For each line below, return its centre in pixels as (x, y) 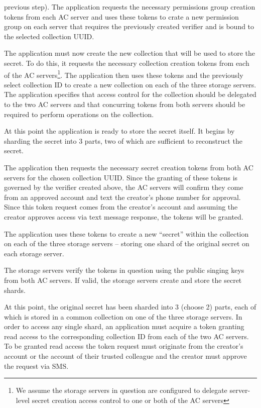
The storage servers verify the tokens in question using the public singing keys (124, 270)
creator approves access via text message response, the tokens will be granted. (124, 216)
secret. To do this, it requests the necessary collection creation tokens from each (127, 63)
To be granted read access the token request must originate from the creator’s (124, 346)
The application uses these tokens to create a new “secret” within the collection (126, 233)
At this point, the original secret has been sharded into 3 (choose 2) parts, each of (130, 307)
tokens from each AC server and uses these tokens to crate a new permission (121, 16)
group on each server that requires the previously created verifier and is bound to (129, 26)
